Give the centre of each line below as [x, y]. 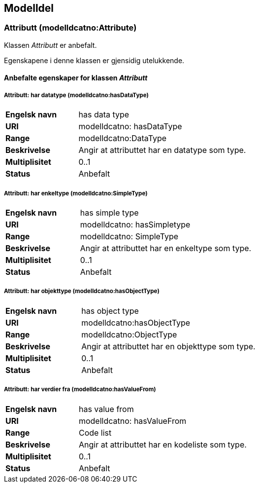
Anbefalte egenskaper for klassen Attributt [76, 78]
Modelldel [29, 8]
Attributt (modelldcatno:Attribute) [70, 28]
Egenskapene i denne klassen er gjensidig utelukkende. [94, 60]
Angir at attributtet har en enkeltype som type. [166, 248]
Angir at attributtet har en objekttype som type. [168, 346]
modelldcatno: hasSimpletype [135, 224]
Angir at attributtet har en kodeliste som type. [162, 444]
